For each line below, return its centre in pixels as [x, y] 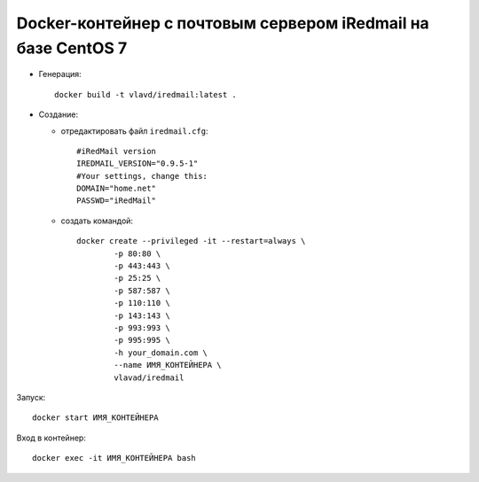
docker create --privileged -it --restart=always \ [191, 241]
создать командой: [97, 221]
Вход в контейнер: [51, 438]
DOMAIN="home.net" [117, 189]
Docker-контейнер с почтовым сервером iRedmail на [223, 23]
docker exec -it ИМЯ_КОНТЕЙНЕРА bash [114, 458]
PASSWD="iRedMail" [117, 201]
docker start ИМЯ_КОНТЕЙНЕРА [95, 418]
